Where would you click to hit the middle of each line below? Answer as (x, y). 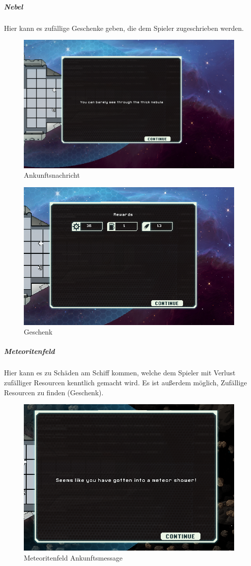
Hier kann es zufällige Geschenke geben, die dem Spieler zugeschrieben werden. (124, 28)
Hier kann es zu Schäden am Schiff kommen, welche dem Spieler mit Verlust (120, 373)
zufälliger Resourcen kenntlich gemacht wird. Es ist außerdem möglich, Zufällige (125, 383)
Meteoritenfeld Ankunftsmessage (73, 557)
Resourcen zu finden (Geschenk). (54, 392)
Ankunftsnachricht (52, 175)
